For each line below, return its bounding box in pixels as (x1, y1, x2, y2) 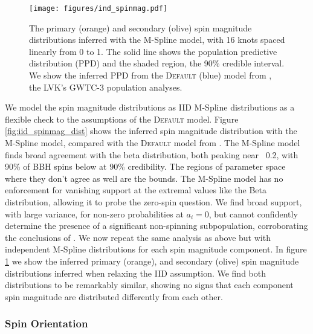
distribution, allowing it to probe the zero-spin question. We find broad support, (5, 195, 302, 208)
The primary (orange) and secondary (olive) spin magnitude (29, 21, 252, 34)
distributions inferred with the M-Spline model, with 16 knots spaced (29, 33, 285, 46)
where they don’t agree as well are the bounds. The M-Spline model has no (5, 172, 283, 184)
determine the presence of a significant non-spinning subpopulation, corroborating (5, 219, 308, 232)
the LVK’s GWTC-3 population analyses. (29, 80, 182, 93)
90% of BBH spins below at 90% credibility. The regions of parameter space (5, 160, 286, 173)
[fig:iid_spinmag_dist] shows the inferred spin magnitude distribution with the (5, 124, 297, 137)
